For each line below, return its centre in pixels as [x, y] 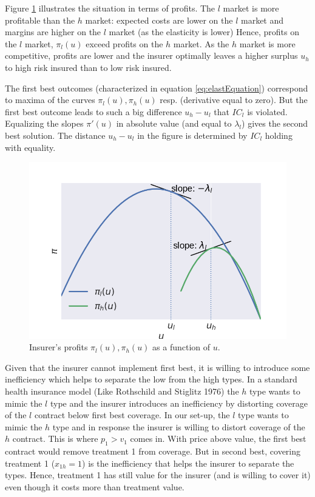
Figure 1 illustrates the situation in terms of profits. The [110, 8]
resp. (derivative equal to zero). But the [234, 100]
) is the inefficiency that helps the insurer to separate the [188, 463]
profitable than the [40, 20]
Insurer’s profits [59, 347]
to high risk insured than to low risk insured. [88, 67]
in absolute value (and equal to [174, 123]
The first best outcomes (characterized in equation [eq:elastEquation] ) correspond [157, 88]
